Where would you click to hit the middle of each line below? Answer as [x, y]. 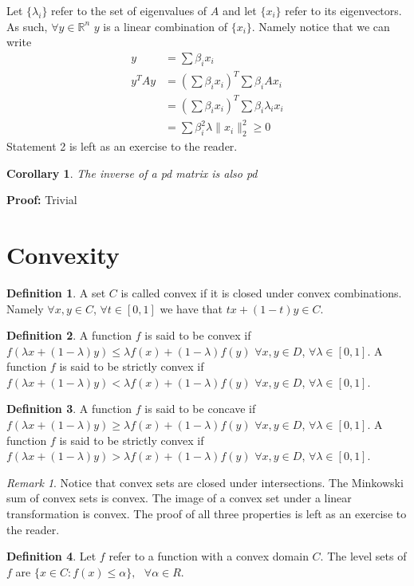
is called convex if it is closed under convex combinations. [261, 292]
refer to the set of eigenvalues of [129, 10]
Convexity [63, 254]
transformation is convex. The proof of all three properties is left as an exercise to [207, 514]
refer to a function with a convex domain [209, 556]
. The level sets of [363, 556]
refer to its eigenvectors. [343, 10]
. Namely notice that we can [321, 26]
